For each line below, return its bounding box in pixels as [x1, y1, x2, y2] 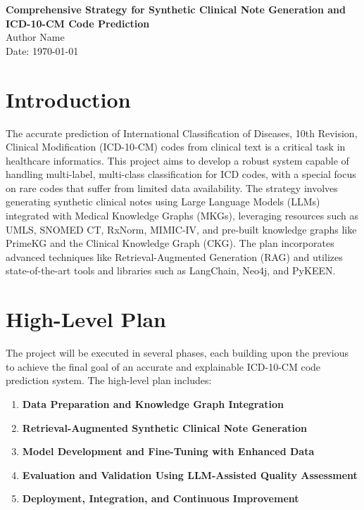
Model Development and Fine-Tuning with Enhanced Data [22, 444, 315, 459]
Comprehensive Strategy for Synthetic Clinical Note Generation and [6, 2, 346, 16]
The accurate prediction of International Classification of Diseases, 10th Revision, [6, 125, 358, 140]
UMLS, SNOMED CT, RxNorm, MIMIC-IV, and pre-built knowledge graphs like [6, 222, 357, 236]
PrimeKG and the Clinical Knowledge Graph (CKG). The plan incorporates [6, 236, 334, 250]
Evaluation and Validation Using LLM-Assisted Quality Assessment [22, 467, 358, 482]
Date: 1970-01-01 [6, 43, 79, 58]
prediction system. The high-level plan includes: [6, 373, 212, 388]
